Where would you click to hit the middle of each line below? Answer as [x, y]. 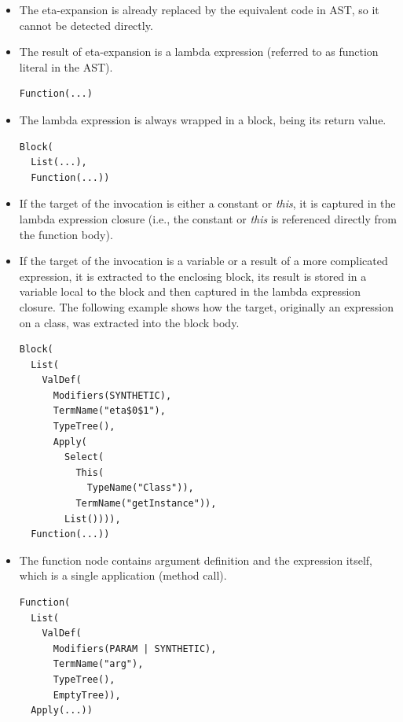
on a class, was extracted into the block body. [129, 322]
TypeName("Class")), [140, 488]
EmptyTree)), [87, 695]
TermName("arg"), [98, 664]
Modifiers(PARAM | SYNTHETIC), [135, 648]
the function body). [66, 234]
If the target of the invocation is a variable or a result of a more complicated [203, 261]
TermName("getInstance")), [146, 504]
